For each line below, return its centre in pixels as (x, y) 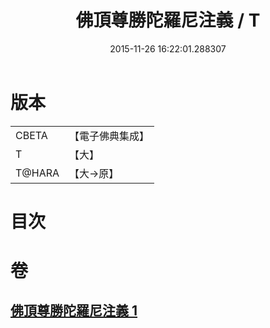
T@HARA (37, 173)
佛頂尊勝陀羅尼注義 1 (74, 311)
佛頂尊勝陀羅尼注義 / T (168, 20)
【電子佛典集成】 (109, 136)
